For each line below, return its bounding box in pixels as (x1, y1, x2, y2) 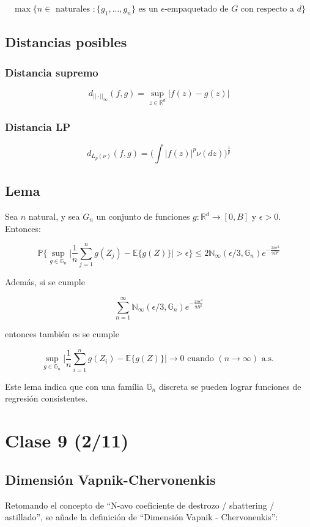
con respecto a (240, 5, 295, 13)
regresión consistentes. (5, 392, 88, 405)
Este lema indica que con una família (5, 379, 144, 392)
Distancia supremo (5, 64, 98, 80)
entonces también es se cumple (5, 327, 119, 340)
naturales (56, 5, 90, 13)
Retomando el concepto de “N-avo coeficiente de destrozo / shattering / (5, 498, 275, 511)
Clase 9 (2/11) (5, 428, 129, 453)
